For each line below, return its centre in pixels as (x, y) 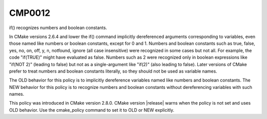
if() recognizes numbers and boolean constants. (58, 28)
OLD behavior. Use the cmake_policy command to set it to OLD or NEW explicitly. (92, 110)
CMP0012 (30, 13)
